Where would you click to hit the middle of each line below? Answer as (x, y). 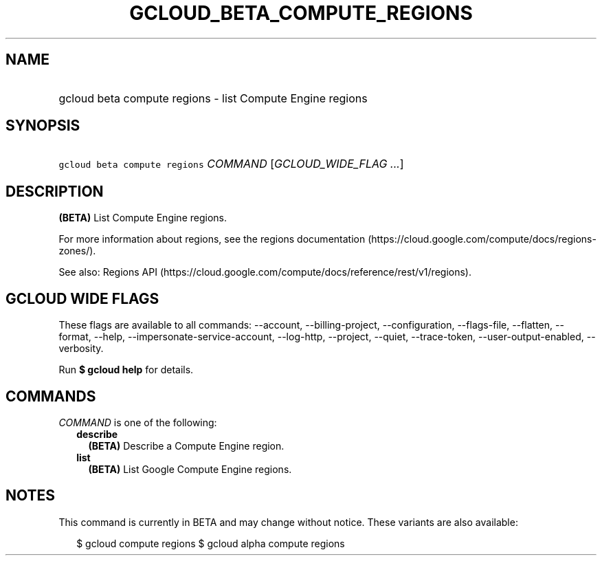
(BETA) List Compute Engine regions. (143, 218)
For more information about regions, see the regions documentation (212, 239)
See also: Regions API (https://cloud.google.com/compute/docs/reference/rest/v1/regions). (265, 272)
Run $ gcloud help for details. (126, 370)
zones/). (77, 251)
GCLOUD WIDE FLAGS (82, 298)
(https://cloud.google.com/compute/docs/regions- (482, 239)
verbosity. (81, 349)
